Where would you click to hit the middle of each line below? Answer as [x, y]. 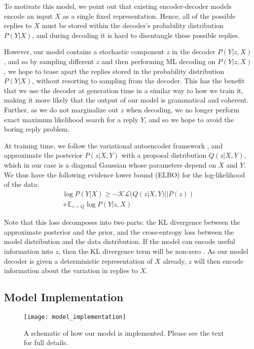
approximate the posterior [43, 155]
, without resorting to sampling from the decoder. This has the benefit [139, 81]
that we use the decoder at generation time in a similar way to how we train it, [124, 90]
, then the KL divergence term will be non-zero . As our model [153, 251]
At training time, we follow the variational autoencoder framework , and [113, 145]
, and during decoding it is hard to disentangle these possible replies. [136, 35]
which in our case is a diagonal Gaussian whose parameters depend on [110, 164]
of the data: [22, 184]
